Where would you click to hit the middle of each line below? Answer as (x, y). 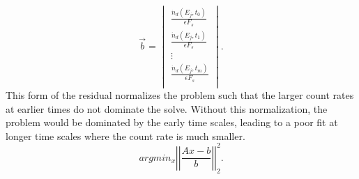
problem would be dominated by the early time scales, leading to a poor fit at (172, 122)
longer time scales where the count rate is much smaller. (125, 135)
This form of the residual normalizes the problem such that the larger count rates (180, 94)
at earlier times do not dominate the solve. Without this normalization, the (167, 108)
